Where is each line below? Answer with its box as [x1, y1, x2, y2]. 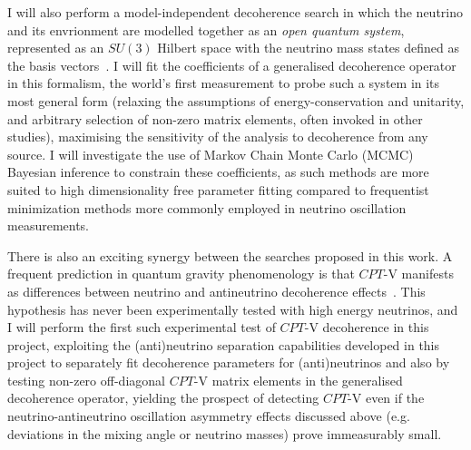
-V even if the [348, 388, 425, 407]
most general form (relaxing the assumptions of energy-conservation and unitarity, [7, 91, 465, 110]
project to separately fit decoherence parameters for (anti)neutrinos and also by [7, 353, 450, 372]
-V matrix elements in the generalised [193, 370, 403, 389]
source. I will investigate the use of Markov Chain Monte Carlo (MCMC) [7, 144, 414, 163]
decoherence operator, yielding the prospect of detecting [7, 388, 319, 407]
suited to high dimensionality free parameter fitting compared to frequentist [7, 180, 429, 199]
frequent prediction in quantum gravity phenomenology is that [7, 264, 355, 283]
